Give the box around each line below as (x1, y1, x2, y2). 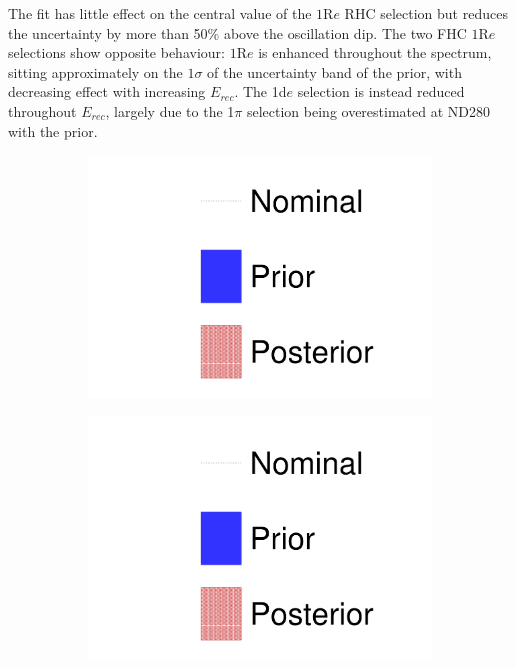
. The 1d (234, 81, 287, 102)
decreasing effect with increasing (8, 81, 206, 102)
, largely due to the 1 (105, 100, 235, 121)
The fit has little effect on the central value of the (8, 3, 312, 23)
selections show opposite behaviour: (8, 42, 225, 63)
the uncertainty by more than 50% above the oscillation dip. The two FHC (8, 22, 467, 43)
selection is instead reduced (297, 81, 465, 102)
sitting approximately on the (8, 61, 183, 82)
